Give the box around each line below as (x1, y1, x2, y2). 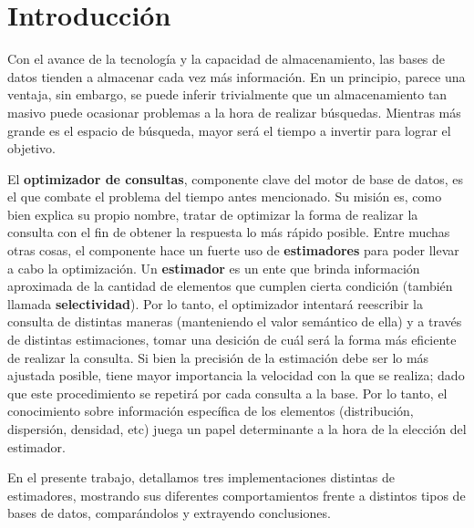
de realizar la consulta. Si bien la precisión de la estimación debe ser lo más (7, 347, 429, 367)
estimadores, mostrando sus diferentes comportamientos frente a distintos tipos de (7, 485, 466, 504)
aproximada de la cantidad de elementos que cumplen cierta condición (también (7, 276, 453, 295)
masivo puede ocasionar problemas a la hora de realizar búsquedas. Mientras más (7, 102, 461, 121)
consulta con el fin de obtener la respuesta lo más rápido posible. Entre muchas (7, 223, 450, 242)
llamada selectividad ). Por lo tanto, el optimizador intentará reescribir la (7, 294, 424, 313)
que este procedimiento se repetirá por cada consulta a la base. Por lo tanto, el (7, 383, 448, 402)
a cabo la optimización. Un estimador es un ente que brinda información (7, 258, 420, 277)
